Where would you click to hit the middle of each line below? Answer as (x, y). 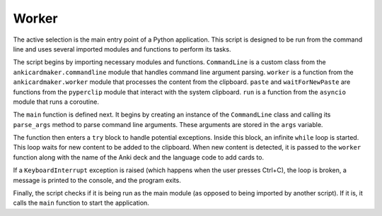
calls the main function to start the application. (81, 203)
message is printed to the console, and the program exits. (97, 180)
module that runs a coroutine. (56, 102)
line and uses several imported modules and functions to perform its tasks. (122, 49)
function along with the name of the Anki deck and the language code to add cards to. (139, 157)
